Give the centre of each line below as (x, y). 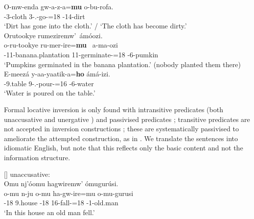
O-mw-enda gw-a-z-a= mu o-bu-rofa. (59, 6)
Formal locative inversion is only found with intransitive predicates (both (114, 109)
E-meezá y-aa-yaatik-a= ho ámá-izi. (57, 74)
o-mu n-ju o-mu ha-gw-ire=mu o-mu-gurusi (69, 193)
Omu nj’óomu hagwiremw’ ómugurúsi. (61, 183)
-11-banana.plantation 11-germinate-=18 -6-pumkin (81, 54)
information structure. (37, 157)
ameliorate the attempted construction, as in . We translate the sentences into (121, 138)
